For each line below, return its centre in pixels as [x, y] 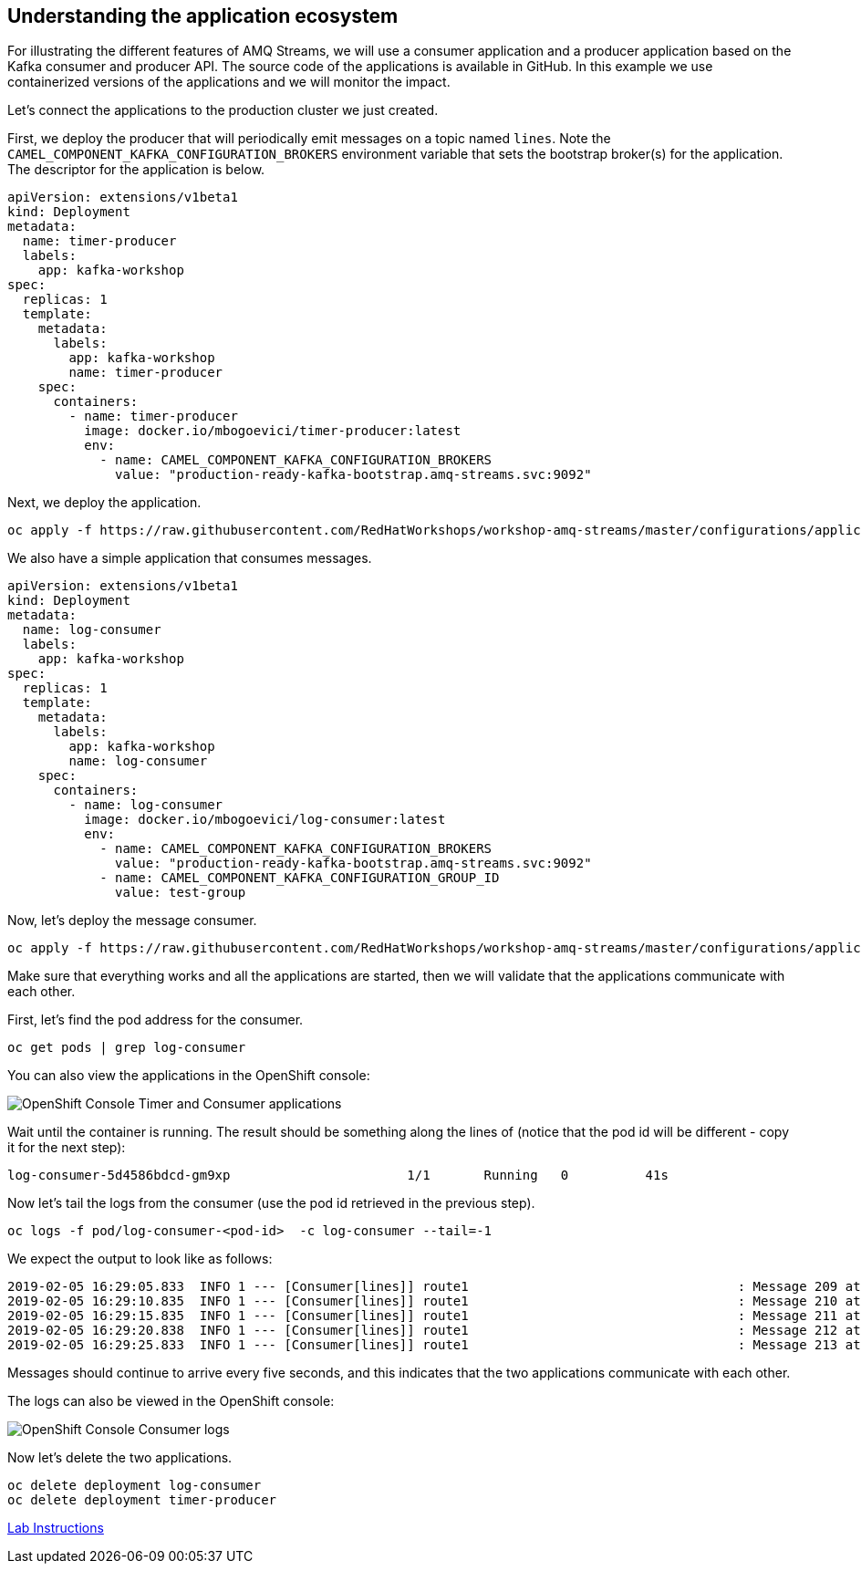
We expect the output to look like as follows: [140, 1259]
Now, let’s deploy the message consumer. [132, 921]
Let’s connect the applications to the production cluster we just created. [223, 110]
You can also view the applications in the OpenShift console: [189, 1076]
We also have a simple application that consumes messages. [190, 558]
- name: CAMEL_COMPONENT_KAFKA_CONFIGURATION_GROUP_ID [300, 878]
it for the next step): [67, 1148]
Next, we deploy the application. [104, 503]
